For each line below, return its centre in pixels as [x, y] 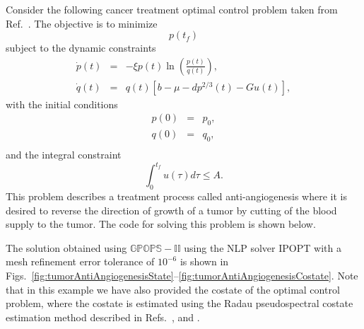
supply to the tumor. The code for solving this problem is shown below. [161, 224]
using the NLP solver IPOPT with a [263, 247]
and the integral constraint [64, 155]
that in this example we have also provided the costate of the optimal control [173, 289]
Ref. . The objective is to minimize [82, 23]
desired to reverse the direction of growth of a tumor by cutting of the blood [171, 210]
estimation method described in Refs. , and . [103, 317]
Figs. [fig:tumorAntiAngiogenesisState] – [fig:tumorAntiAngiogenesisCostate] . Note [182, 275]
